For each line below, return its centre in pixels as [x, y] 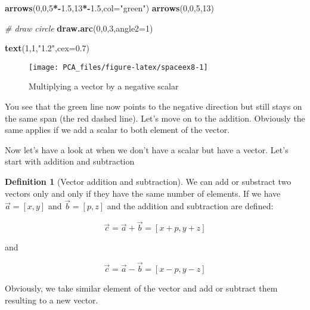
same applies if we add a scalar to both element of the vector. [117, 130]
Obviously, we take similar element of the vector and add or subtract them [141, 288]
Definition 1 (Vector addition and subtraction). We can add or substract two [148, 181]
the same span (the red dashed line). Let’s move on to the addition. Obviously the [155, 118]
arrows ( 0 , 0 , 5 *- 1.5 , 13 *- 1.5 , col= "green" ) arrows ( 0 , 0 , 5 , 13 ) [110, 8]
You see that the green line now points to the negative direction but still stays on [154, 106]
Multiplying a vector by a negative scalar [104, 86]
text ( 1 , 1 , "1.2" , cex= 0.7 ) [47, 48]
